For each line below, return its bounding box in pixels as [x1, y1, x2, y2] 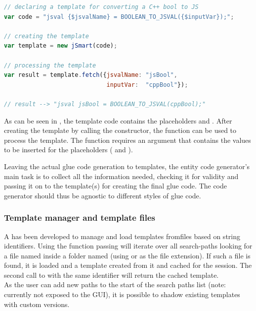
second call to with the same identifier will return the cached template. [4, 269, 219, 280]
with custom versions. [4, 299, 70, 309]
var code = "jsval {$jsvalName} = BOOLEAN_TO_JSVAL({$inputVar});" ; [4, 13, 234, 20]
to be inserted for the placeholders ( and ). [4, 144, 133, 155]
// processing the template [4, 62, 96, 69]
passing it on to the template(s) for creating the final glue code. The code [4, 181, 227, 191]
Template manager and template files [4, 211, 155, 224]
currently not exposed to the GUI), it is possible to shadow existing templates [4, 289, 240, 300]
